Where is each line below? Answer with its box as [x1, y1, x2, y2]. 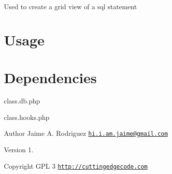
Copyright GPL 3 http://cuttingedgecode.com [4, 160, 148, 171]
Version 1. [4, 144, 33, 154]
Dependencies [4, 68, 97, 87]
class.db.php [4, 96, 40, 106]
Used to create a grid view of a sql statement [4, 1, 137, 11]
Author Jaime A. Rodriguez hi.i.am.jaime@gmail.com [4, 128, 168, 138]
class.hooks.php [4, 112, 50, 122]
